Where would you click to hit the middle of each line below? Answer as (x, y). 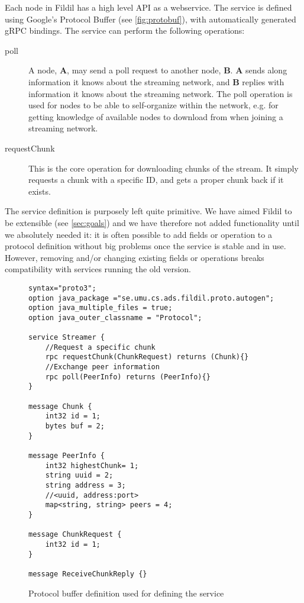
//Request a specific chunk (100, 347)
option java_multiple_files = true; (101, 308)
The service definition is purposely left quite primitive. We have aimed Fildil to (148, 211)
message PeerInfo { (67, 456)
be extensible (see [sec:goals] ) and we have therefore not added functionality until (152, 222)
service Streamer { (67, 338)
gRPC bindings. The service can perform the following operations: (125, 30)
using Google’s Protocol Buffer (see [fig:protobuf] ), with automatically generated (151, 19)
